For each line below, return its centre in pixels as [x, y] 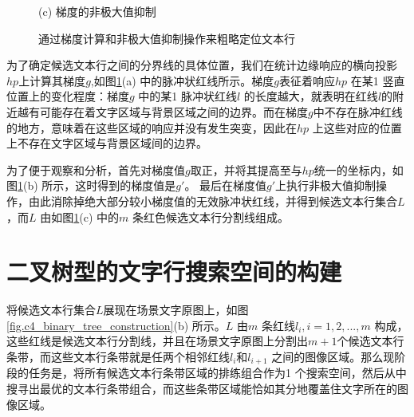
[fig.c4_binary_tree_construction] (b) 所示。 [116, 325]
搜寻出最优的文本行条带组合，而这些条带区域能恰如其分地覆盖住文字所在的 [202, 389]
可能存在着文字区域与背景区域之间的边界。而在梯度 [173, 111]
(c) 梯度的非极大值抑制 [97, 11]
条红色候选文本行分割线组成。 [210, 216]
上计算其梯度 [52, 80]
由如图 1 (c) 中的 [79, 216]
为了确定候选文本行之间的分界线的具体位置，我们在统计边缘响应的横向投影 [202, 65]
